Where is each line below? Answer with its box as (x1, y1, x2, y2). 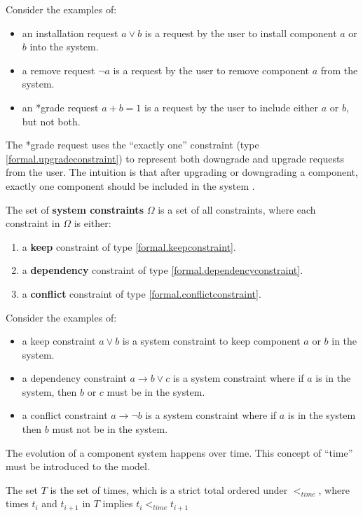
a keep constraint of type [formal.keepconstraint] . (22, 239, 236, 254)
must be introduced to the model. (6, 459, 150, 474)
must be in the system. (107, 384, 205, 399)
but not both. (22, 113, 81, 128)
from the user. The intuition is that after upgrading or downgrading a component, (6, 165, 358, 179)
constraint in (6, 216, 60, 230)
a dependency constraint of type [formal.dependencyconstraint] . (22, 263, 303, 277)
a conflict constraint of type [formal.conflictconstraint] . (22, 286, 261, 301)
